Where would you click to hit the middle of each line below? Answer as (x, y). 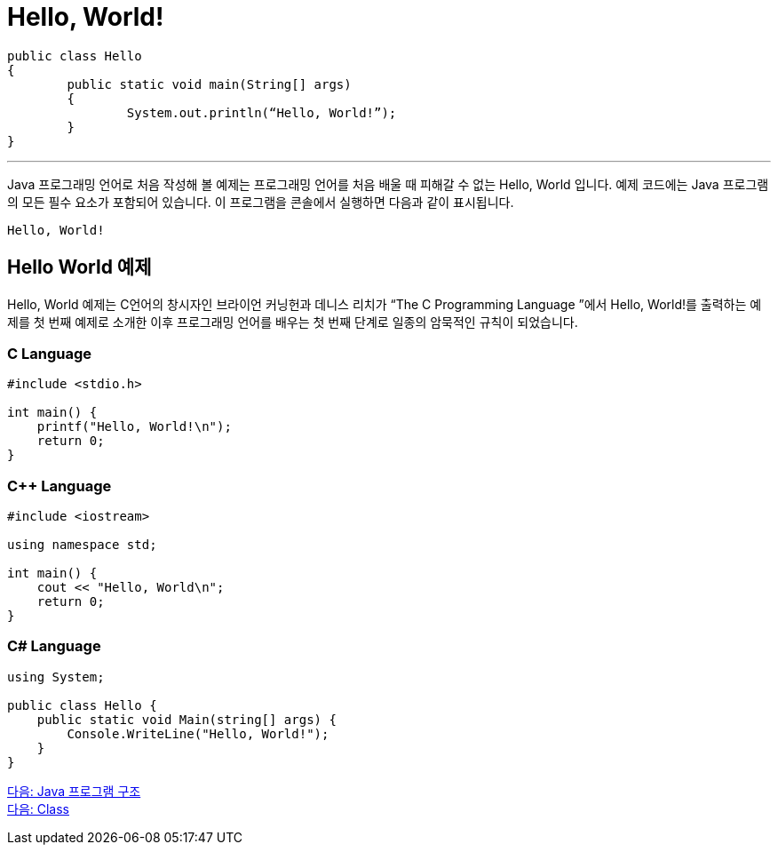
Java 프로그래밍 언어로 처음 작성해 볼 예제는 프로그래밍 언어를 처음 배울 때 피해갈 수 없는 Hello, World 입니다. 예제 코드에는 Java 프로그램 (388, 184)
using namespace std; (82, 545)
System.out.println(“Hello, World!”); (262, 112)
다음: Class (38, 808)
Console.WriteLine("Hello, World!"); (198, 733)
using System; (56, 677)
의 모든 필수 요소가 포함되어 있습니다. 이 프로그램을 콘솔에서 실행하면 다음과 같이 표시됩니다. (261, 202)
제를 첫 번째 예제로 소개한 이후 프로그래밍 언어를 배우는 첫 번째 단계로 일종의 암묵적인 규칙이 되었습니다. (293, 322)
